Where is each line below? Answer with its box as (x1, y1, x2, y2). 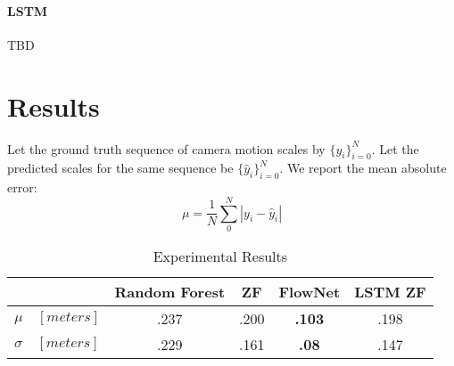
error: (7, 178, 37, 197)
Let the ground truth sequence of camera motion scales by (7, 139, 326, 158)
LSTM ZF (354, 281, 426, 302)
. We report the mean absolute (279, 159, 447, 177)
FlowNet (278, 281, 341, 302)
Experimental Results (153, 245, 288, 266)
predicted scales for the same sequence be (7, 159, 234, 177)
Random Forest (114, 281, 226, 302)
